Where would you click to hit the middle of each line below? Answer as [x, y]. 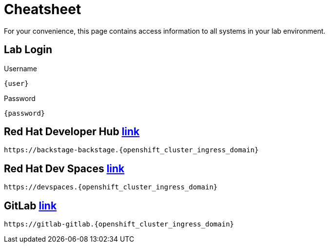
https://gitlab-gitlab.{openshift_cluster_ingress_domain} [119, 224]
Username [21, 68]
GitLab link [30, 206]
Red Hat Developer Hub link [72, 132]
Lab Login [28, 50]
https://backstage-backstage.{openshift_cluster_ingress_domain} [131, 150]
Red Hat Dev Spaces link [64, 168]
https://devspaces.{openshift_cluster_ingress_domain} [111, 187]
